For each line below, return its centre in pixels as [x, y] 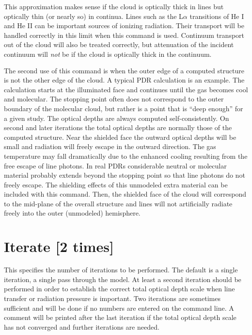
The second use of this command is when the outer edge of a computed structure [124, 70]
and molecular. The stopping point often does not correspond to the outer [114, 99]
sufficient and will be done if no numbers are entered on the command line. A [119, 308]
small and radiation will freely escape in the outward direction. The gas [110, 146]
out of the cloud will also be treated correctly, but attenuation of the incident [119, 44]
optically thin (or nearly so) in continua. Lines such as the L [94, 16]
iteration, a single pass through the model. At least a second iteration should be [123, 279]
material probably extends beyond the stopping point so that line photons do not [125, 175]
